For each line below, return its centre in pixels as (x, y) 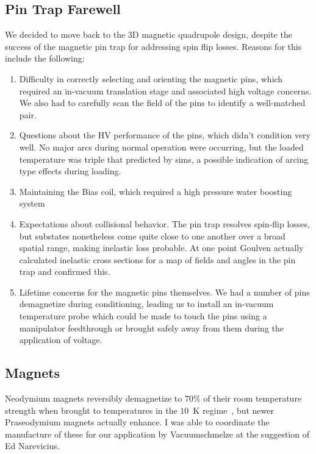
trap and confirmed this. (65, 271)
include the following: (45, 58)
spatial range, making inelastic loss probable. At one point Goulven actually (161, 248)
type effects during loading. (70, 171)
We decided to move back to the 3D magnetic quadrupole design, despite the (149, 34)
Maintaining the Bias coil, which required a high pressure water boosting (156, 191)
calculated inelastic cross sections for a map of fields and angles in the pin (157, 259)
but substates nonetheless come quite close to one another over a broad (152, 236)
